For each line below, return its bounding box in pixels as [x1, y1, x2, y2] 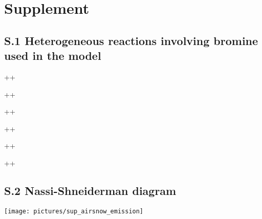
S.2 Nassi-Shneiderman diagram [4, 182, 177, 198]
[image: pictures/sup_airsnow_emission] [4, 207, 144, 215]
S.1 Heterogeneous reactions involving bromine [4, 32, 258, 48]
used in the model [4, 48, 101, 63]
